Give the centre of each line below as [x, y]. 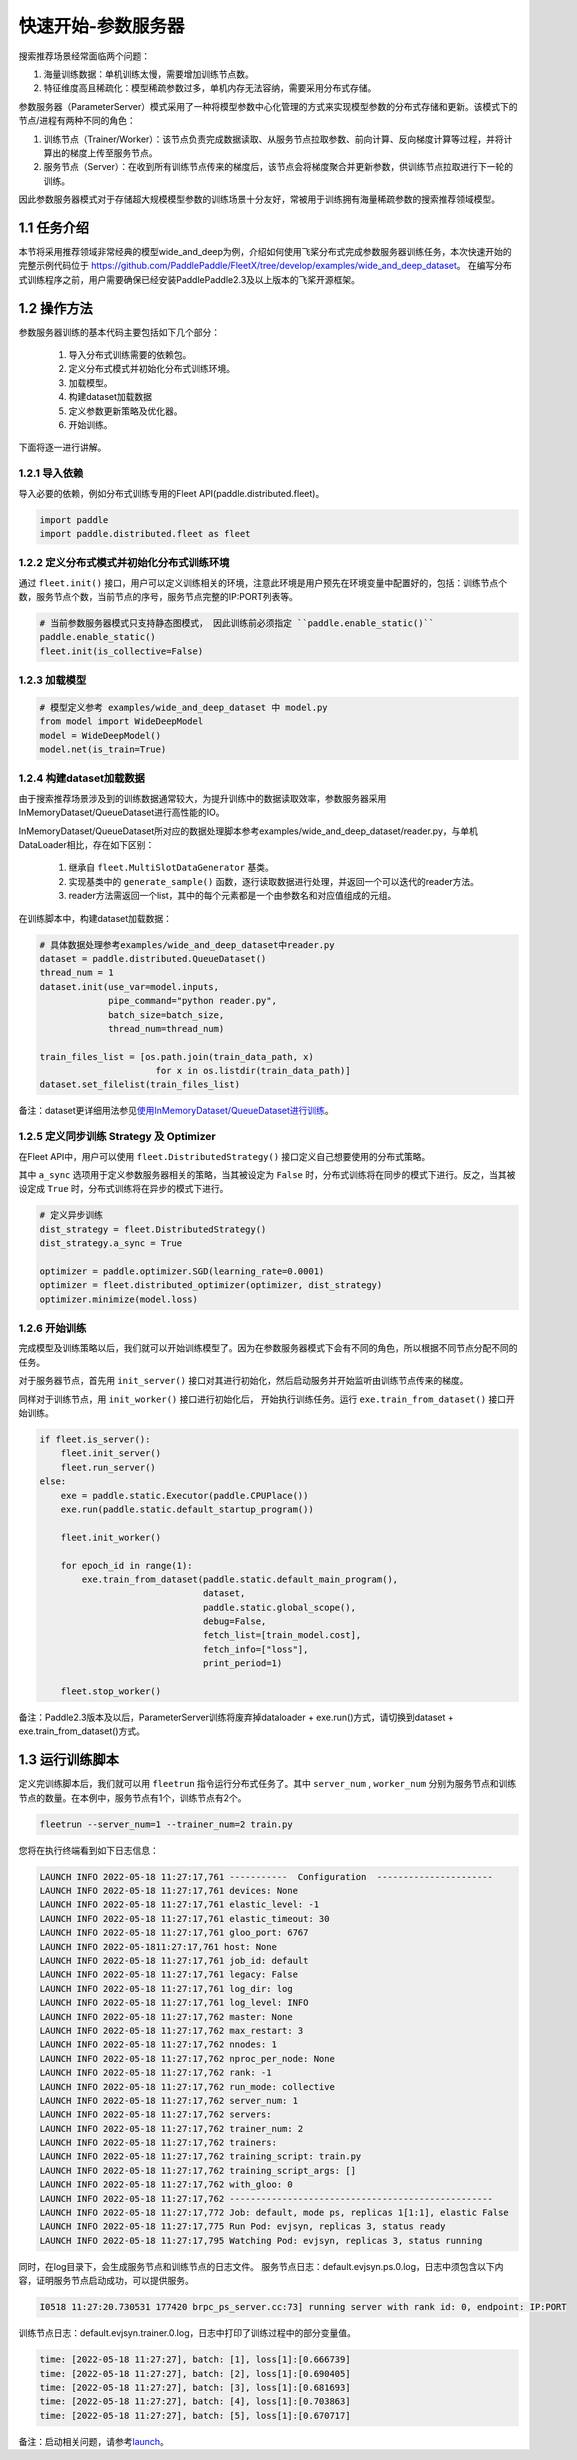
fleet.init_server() [111, 1453]
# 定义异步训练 [71, 1215]
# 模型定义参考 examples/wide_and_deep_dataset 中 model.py [184, 707]
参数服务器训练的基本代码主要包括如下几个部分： [119, 332]
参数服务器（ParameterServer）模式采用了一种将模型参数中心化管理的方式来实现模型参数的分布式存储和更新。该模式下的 [268, 106]
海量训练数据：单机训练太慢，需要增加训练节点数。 [148, 74]
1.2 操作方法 [56, 308]
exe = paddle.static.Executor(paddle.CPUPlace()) [184, 1495]
